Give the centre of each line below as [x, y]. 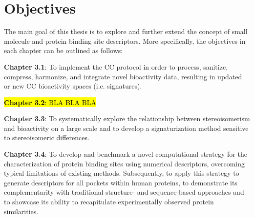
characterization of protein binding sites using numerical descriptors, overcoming [125, 163]
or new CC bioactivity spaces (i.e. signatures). [73, 86]
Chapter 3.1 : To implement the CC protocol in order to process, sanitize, [116, 66]
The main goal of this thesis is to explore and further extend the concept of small [126, 31]
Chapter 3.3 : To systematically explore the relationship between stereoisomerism [127, 118]
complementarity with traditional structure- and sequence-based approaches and [124, 192]
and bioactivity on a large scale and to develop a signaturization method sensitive [126, 128]
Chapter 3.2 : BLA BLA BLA [50, 102]
